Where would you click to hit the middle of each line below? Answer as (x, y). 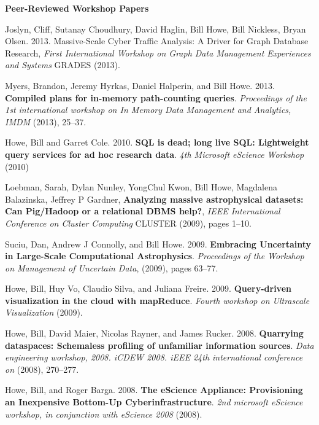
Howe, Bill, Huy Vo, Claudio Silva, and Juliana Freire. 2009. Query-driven (148, 288)
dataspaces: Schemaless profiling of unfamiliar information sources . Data (159, 345)
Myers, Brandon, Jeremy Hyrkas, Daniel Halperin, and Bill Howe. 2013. (140, 85)
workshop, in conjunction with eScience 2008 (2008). (104, 414)
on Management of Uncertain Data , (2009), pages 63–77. (112, 267)
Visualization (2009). (44, 312)
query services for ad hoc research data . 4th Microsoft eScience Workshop (155, 154)
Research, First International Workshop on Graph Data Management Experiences (158, 53)
